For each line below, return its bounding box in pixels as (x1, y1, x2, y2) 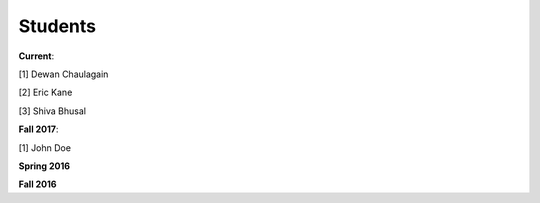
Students (18, 15, 97, 37)
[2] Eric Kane (18, 86, 73, 99)
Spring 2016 (18, 160, 70, 172)
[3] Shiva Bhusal (18, 105, 87, 117)
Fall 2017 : (18, 123, 59, 135)
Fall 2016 (18, 178, 57, 190)
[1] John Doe (18, 141, 72, 154)
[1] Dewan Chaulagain (18, 68, 109, 80)
